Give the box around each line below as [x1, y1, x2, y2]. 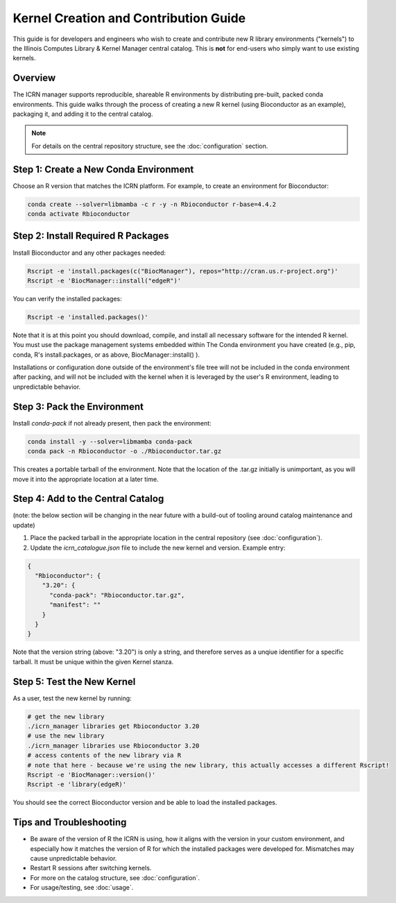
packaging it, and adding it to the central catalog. [12, 110, 153, 118]
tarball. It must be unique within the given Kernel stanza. [12, 657, 174, 666]
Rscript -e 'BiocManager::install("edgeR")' [27, 276, 182, 285]
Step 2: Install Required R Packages [12, 230, 169, 242]
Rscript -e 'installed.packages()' [27, 313, 148, 321]
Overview [12, 72, 56, 84]
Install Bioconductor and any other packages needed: [12, 248, 166, 257]
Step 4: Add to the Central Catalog [12, 493, 164, 505]
